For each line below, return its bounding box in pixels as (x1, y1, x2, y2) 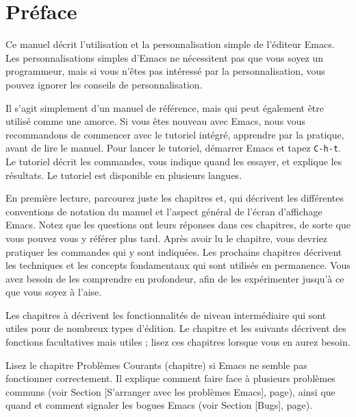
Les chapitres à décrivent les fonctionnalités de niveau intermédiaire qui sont (5, 307, 327, 322)
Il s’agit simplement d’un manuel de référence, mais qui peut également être (5, 100, 325, 115)
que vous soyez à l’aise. (5, 285, 102, 299)
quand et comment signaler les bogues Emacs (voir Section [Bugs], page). (5, 398, 313, 412)
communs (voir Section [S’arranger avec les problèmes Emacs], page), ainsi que (5, 384, 335, 398)
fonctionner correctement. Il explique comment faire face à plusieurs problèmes (5, 371, 335, 385)
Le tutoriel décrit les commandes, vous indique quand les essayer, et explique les (5, 154, 342, 168)
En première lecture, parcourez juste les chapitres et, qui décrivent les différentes (5, 191, 344, 205)
